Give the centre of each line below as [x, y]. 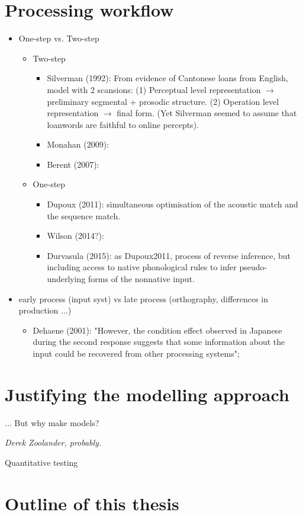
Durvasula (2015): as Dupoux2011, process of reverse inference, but [169, 255]
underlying [66, 279]
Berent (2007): [73, 164]
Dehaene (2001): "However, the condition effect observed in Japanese [157, 330]
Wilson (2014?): [75, 236]
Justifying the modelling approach [147, 394]
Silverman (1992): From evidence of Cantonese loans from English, [167, 78]
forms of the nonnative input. [141, 279]
